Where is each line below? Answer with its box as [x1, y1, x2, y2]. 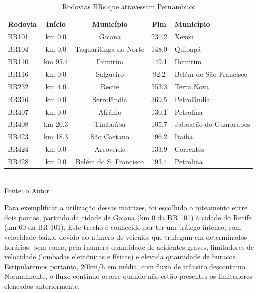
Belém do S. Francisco [75, 156, 144, 166]
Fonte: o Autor [4, 185, 50, 196]
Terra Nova [174, 81, 209, 91]
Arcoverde [94, 144, 125, 154]
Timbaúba [94, 119, 126, 129]
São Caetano [90, 131, 129, 142]
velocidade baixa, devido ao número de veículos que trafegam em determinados [4, 231, 247, 242]
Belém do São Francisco [174, 68, 248, 79]
